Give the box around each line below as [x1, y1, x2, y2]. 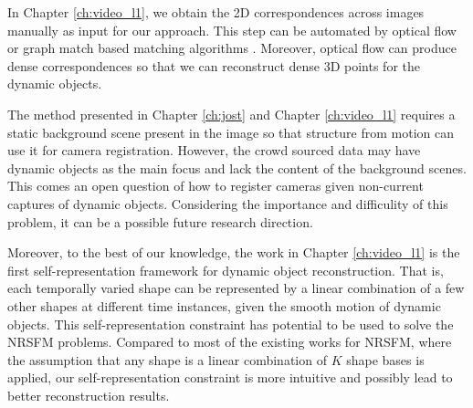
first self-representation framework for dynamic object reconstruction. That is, [7, 260, 444, 279]
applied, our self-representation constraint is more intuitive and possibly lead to [7, 368, 453, 387]
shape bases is [346, 350, 425, 369]
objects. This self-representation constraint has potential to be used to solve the [7, 314, 454, 333]
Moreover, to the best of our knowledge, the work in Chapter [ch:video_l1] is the [7, 243, 460, 262]
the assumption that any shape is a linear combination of [7, 350, 327, 369]
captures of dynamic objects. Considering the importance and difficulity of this [7, 194, 448, 213]
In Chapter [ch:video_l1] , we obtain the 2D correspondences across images [7, 3, 425, 21]
